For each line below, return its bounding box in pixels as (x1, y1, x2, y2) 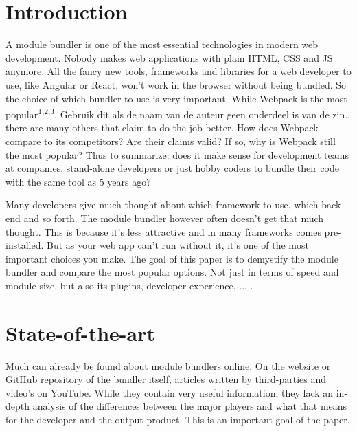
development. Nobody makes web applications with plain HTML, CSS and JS (5, 50, 333, 65)
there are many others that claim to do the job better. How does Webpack (5, 120, 319, 135)
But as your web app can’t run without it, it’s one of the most (46, 238, 309, 252)
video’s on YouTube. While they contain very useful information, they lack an (5, 385, 334, 399)
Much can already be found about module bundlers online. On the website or (5, 358, 331, 373)
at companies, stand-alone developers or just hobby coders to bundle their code (5, 161, 339, 175)
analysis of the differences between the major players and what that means (32, 399, 347, 413)
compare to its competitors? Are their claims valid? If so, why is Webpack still (5, 133, 336, 148)
